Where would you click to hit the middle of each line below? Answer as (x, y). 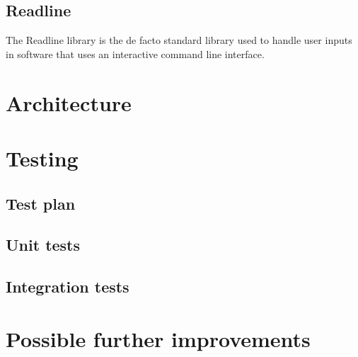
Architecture (69, 102)
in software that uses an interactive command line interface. (135, 53)
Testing (42, 158)
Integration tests (68, 287)
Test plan (41, 203)
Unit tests (43, 245)
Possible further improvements (158, 338)
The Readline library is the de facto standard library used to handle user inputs (179, 40)
